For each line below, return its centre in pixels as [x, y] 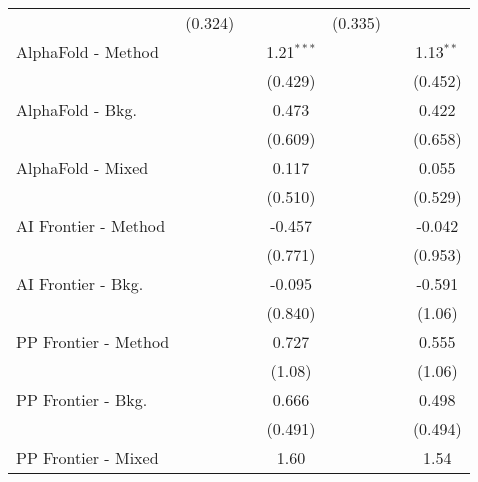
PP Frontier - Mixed [87, 457]
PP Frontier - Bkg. [82, 399]
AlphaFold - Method [87, 51]
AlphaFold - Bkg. [76, 109]
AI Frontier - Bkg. [80, 283]
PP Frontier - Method [93, 341]
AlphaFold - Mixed [82, 167]
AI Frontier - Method [91, 225]
